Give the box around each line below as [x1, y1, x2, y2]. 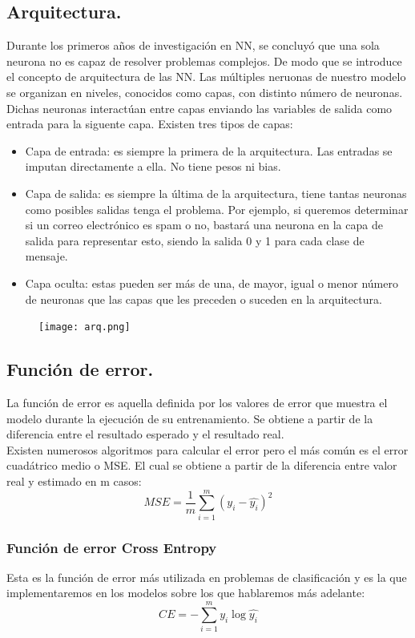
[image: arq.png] [38, 321, 131, 333]
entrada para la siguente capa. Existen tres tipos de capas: [6, 115, 293, 132]
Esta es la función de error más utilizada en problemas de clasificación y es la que [6, 568, 407, 585]
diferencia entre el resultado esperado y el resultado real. [6, 426, 284, 442]
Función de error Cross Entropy [6, 537, 217, 557]
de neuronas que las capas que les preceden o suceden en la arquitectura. [25, 290, 382, 307]
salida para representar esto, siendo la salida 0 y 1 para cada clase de [25, 232, 365, 248]
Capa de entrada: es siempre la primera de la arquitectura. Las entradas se [25, 142, 393, 159]
